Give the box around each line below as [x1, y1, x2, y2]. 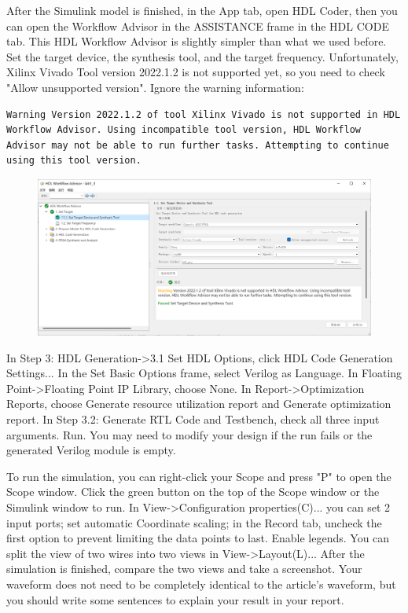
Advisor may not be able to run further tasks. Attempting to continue [6, 139, 389, 151]
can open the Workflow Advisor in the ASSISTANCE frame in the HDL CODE [6, 17, 389, 34]
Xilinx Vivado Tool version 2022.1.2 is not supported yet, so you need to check [6, 64, 385, 80]
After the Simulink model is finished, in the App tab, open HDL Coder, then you [6, 2, 398, 18]
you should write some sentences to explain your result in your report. [6, 591, 344, 607]
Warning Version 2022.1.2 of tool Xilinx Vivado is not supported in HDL [6, 108, 401, 120]
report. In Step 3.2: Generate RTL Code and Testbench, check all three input [6, 411, 380, 428]
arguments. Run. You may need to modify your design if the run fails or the [6, 426, 373, 442]
